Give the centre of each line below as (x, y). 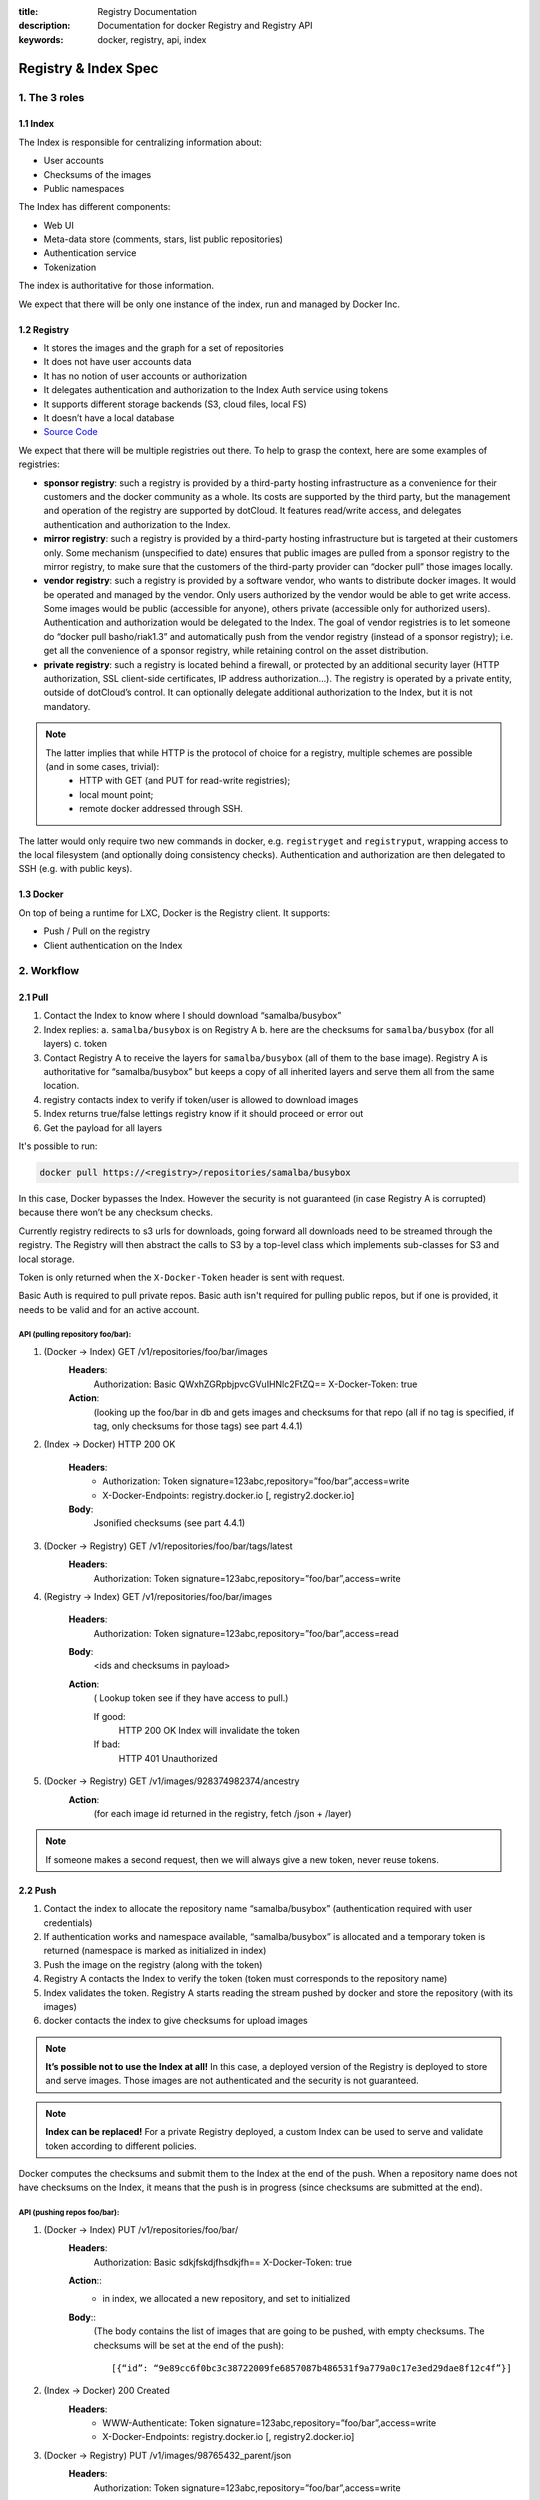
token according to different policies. (121, 2146)
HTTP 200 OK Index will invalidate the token (209, 1731)
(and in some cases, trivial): (102, 766)
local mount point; (116, 794)
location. (61, 1086)
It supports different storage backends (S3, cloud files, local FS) (175, 404)
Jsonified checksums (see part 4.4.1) (169, 1523)
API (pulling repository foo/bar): (75, 1335)
